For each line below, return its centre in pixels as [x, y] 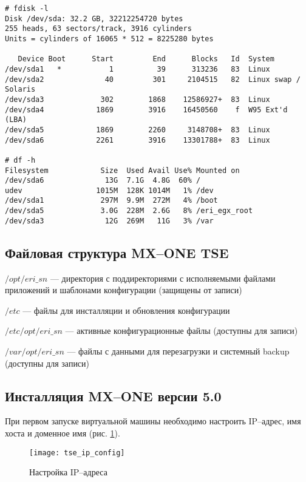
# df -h [20, 160]
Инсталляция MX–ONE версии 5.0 [113, 395]
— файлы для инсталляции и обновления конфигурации [126, 310]
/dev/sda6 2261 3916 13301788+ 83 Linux [138, 140]
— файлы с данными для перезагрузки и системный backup [178, 351]
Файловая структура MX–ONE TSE [117, 252]
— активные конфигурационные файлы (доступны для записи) [182, 331]
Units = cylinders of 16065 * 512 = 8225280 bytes [109, 39]
